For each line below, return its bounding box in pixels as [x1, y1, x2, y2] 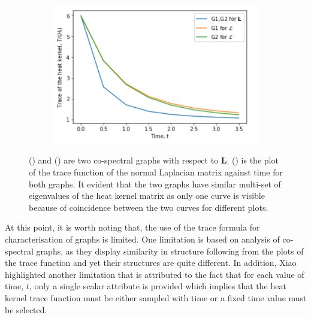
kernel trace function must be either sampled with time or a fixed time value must [5, 291, 307, 304]
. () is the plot [227, 154, 279, 166]
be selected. [5, 303, 47, 316]
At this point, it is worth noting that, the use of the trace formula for [5, 221, 260, 234]
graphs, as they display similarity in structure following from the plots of [36, 244, 304, 257]
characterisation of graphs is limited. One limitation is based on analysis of [5, 232, 280, 245]
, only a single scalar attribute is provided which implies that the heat [29, 280, 286, 292]
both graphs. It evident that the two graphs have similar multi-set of [29, 177, 281, 190]
